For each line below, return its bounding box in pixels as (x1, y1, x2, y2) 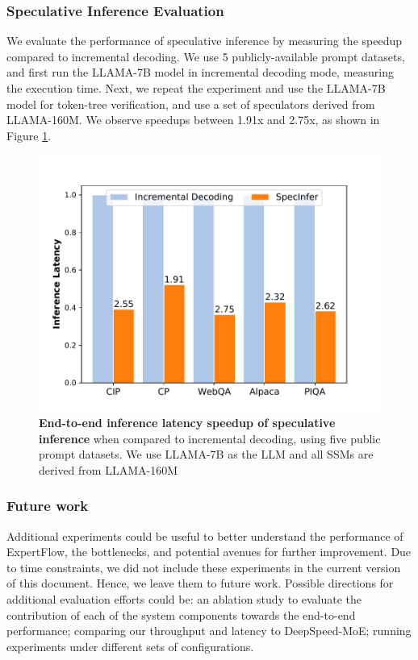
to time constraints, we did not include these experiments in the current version (6, 558, 401, 575)
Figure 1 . (6, 127, 52, 143)
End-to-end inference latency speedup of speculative (39, 413, 336, 430)
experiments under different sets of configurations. (6, 637, 254, 654)
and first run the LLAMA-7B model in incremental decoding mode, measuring (6, 64, 395, 81)
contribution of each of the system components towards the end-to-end (6, 606, 356, 623)
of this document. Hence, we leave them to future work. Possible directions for (6, 575, 394, 592)
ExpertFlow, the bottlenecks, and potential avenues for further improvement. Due (6, 543, 412, 560)
